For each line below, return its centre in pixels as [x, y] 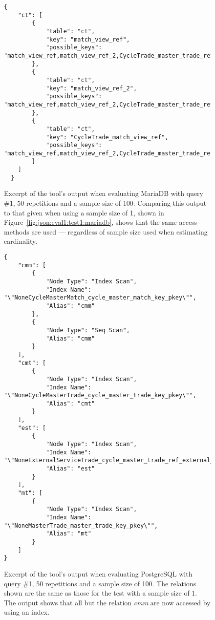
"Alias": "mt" [68, 534]
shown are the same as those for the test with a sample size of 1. [101, 593]
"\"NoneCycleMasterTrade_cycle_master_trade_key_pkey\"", [100, 396]
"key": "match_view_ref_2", [91, 88]
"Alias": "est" [70, 469]
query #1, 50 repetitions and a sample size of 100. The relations [100, 583]
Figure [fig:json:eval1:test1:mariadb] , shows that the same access [101, 222]
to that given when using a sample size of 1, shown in [84, 212]
